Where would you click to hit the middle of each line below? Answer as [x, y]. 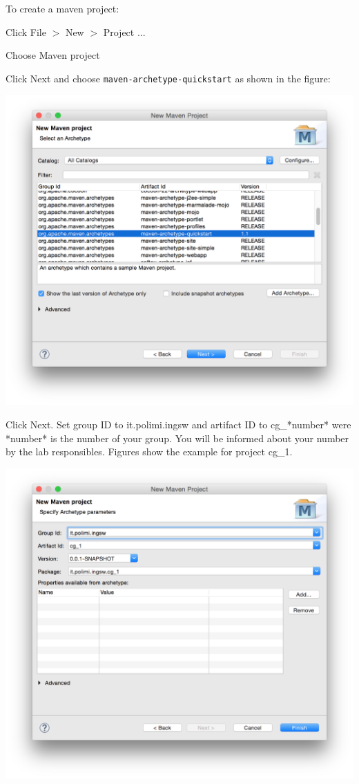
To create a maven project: [62, 8]
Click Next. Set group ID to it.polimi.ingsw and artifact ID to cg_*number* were [178, 424]
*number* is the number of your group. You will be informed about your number [177, 438]
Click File [26, 31]
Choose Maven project [53, 55]
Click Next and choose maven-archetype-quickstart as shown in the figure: [168, 78]
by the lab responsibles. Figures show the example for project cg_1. [149, 452]
